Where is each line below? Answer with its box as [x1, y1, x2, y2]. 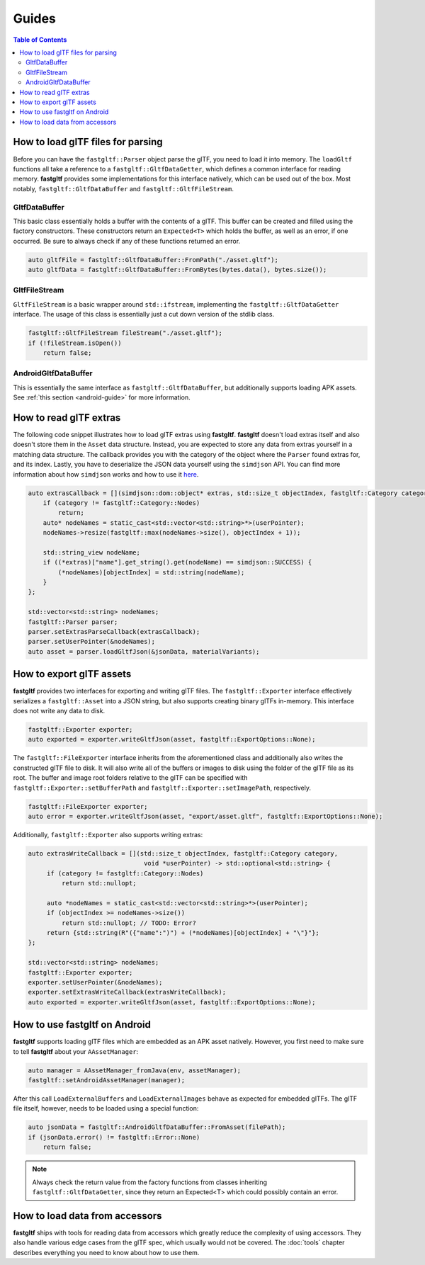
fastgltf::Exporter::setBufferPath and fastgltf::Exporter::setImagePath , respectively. [13, 783, 312, 792]
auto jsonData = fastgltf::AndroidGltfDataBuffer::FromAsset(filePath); [28, 1123, 286, 1131]
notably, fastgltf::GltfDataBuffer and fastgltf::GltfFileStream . [13, 184, 234, 193]
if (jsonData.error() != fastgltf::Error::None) [28, 1133, 200, 1141]
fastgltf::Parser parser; [28, 618, 118, 626]
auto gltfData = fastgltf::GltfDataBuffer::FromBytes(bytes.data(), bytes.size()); [28, 266, 327, 274]
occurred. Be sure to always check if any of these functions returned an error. [13, 237, 241, 245]
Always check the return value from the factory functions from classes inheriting [32, 1178, 268, 1186]
